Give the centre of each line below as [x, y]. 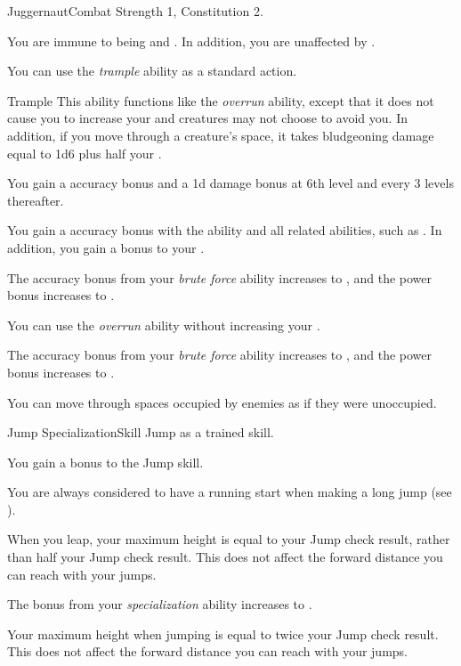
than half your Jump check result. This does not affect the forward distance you [225, 557]
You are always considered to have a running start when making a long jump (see [230, 492]
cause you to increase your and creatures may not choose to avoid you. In [207, 118]
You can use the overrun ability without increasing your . [164, 325]
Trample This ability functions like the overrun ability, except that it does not [221, 100]
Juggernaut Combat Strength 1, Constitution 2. [135, 11]
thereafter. [36, 200]
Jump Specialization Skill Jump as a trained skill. [141, 432]
